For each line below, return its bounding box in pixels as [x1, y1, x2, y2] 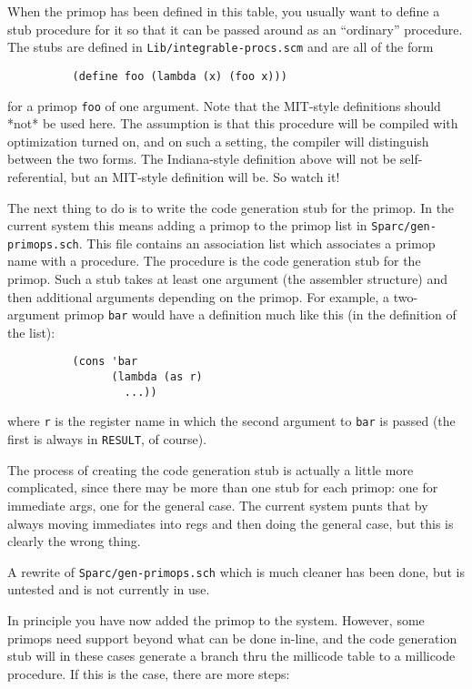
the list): [7, 322, 55, 341]
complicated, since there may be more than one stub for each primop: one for [7, 478, 438, 497]
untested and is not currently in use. [7, 580, 210, 599]
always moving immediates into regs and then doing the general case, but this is [7, 513, 454, 532]
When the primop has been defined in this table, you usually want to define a [7, 2, 440, 20]
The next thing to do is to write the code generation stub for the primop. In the [7, 198, 455, 217]
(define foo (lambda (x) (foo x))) [72, 69, 287, 83]
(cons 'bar [72, 355, 138, 369]
